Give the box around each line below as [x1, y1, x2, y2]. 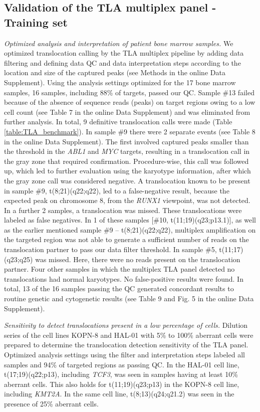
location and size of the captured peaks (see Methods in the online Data [4, 67, 225, 78]
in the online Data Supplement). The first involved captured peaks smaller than [4, 136, 249, 146]
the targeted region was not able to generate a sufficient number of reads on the [4, 234, 249, 245]
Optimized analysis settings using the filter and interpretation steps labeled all [4, 349, 245, 359]
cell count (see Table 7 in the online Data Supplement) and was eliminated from [4, 106, 250, 117]
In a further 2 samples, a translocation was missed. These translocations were [4, 204, 242, 215]
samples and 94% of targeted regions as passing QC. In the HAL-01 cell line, [4, 359, 239, 369]
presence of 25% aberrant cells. [4, 398, 99, 408]
